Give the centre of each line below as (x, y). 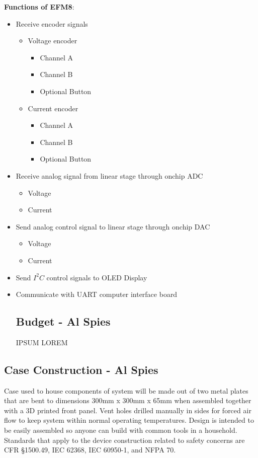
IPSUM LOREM (42, 342)
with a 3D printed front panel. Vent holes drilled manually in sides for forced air (128, 410)
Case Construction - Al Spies (81, 369)
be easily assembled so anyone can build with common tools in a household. (121, 430)
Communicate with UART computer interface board (97, 294)
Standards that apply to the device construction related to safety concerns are (124, 440)
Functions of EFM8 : (39, 7)
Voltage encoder (53, 41)
